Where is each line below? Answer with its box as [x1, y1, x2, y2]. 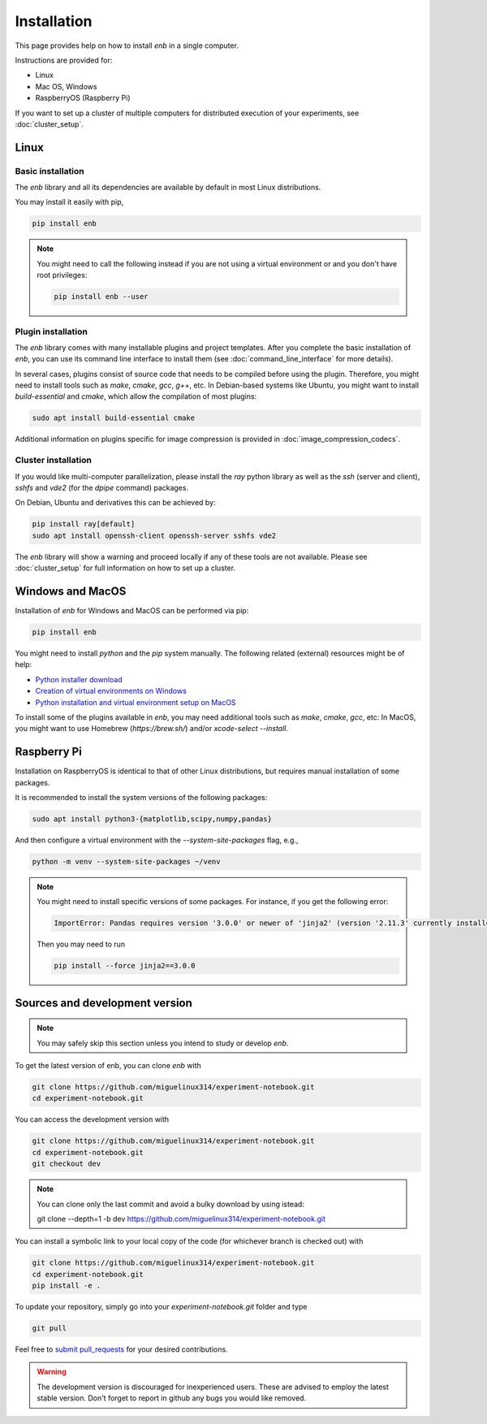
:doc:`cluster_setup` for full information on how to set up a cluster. [15, 563, 235, 573]
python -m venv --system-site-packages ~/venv [32, 857, 221, 866]
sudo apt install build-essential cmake [32, 413, 195, 422]
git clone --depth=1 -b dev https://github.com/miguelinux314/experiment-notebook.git [37, 1214, 326, 1223]
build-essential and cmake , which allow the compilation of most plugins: [15, 392, 257, 401]
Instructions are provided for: [15, 55, 113, 65]
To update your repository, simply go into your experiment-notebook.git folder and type [15, 1302, 308, 1312]
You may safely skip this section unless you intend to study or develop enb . [37, 1038, 289, 1048]
